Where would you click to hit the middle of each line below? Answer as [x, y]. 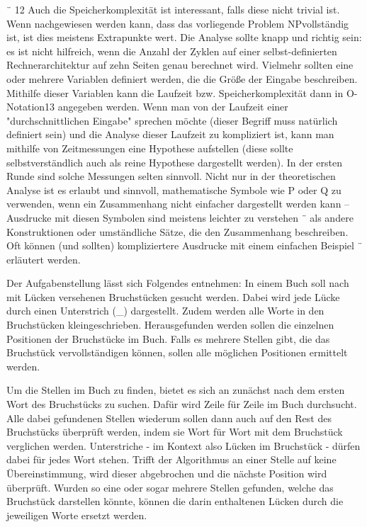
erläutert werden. [44, 259]
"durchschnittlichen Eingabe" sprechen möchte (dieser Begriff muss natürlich [172, 120]
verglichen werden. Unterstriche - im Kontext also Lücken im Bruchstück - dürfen [183, 445]
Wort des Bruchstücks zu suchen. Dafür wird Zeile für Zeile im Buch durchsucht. [182, 404]
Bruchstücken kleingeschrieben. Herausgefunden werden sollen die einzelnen [170, 325]
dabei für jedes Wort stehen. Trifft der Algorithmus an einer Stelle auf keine [171, 459]
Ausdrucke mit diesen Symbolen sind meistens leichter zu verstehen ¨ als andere [180, 217]
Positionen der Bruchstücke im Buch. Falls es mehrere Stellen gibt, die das [168, 338]
